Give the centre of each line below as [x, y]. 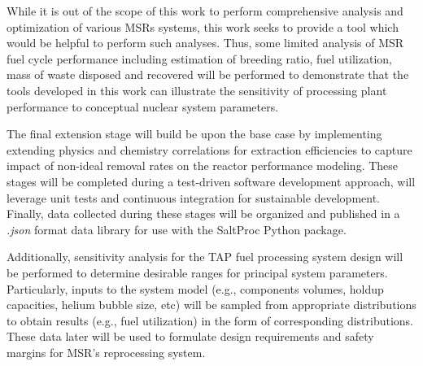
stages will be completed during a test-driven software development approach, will [211, 181]
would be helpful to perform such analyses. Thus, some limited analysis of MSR [205, 43]
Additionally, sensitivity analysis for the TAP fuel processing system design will [205, 257]
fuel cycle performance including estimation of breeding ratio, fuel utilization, [199, 58]
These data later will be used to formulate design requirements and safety [190, 336]
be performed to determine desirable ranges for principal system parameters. [197, 272]
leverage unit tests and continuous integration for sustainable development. [194, 197]
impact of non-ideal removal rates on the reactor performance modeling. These [203, 166]
